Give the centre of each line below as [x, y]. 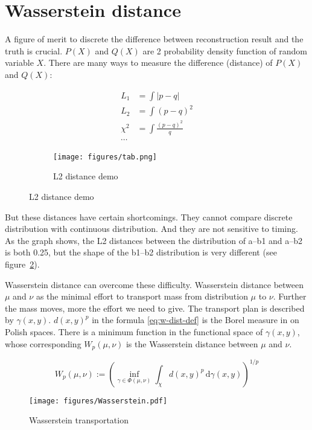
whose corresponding [43, 343]
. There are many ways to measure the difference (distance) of [158, 63]
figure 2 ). [22, 264]
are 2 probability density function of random [225, 50]
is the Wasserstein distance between [192, 343]
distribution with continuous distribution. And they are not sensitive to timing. [151, 229]
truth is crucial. [34, 50]
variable [19, 63]
